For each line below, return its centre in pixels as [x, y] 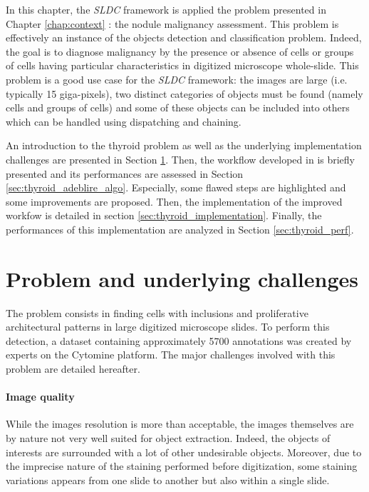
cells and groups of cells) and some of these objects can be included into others [178, 107]
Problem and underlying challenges [182, 278]
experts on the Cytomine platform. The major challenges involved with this [171, 355]
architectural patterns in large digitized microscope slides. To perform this [168, 327]
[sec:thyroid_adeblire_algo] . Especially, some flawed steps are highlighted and [176, 187]
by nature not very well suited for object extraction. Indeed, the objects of [168, 437]
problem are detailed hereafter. [73, 368]
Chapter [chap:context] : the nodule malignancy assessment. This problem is [172, 23]
